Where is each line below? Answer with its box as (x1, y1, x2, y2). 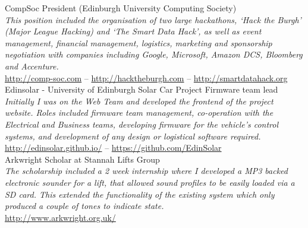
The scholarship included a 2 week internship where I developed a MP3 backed (5, 164, 288, 177)
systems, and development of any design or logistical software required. (5, 129, 261, 142)
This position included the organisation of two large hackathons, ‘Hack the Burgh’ (5, 13, 301, 26)
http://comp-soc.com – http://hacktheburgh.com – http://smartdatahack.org (5, 71, 288, 84)
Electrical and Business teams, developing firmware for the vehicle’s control (5, 118, 279, 130)
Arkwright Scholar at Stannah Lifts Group (5, 153, 160, 165)
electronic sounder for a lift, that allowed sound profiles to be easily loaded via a (5, 176, 295, 188)
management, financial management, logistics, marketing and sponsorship (5, 36, 272, 49)
